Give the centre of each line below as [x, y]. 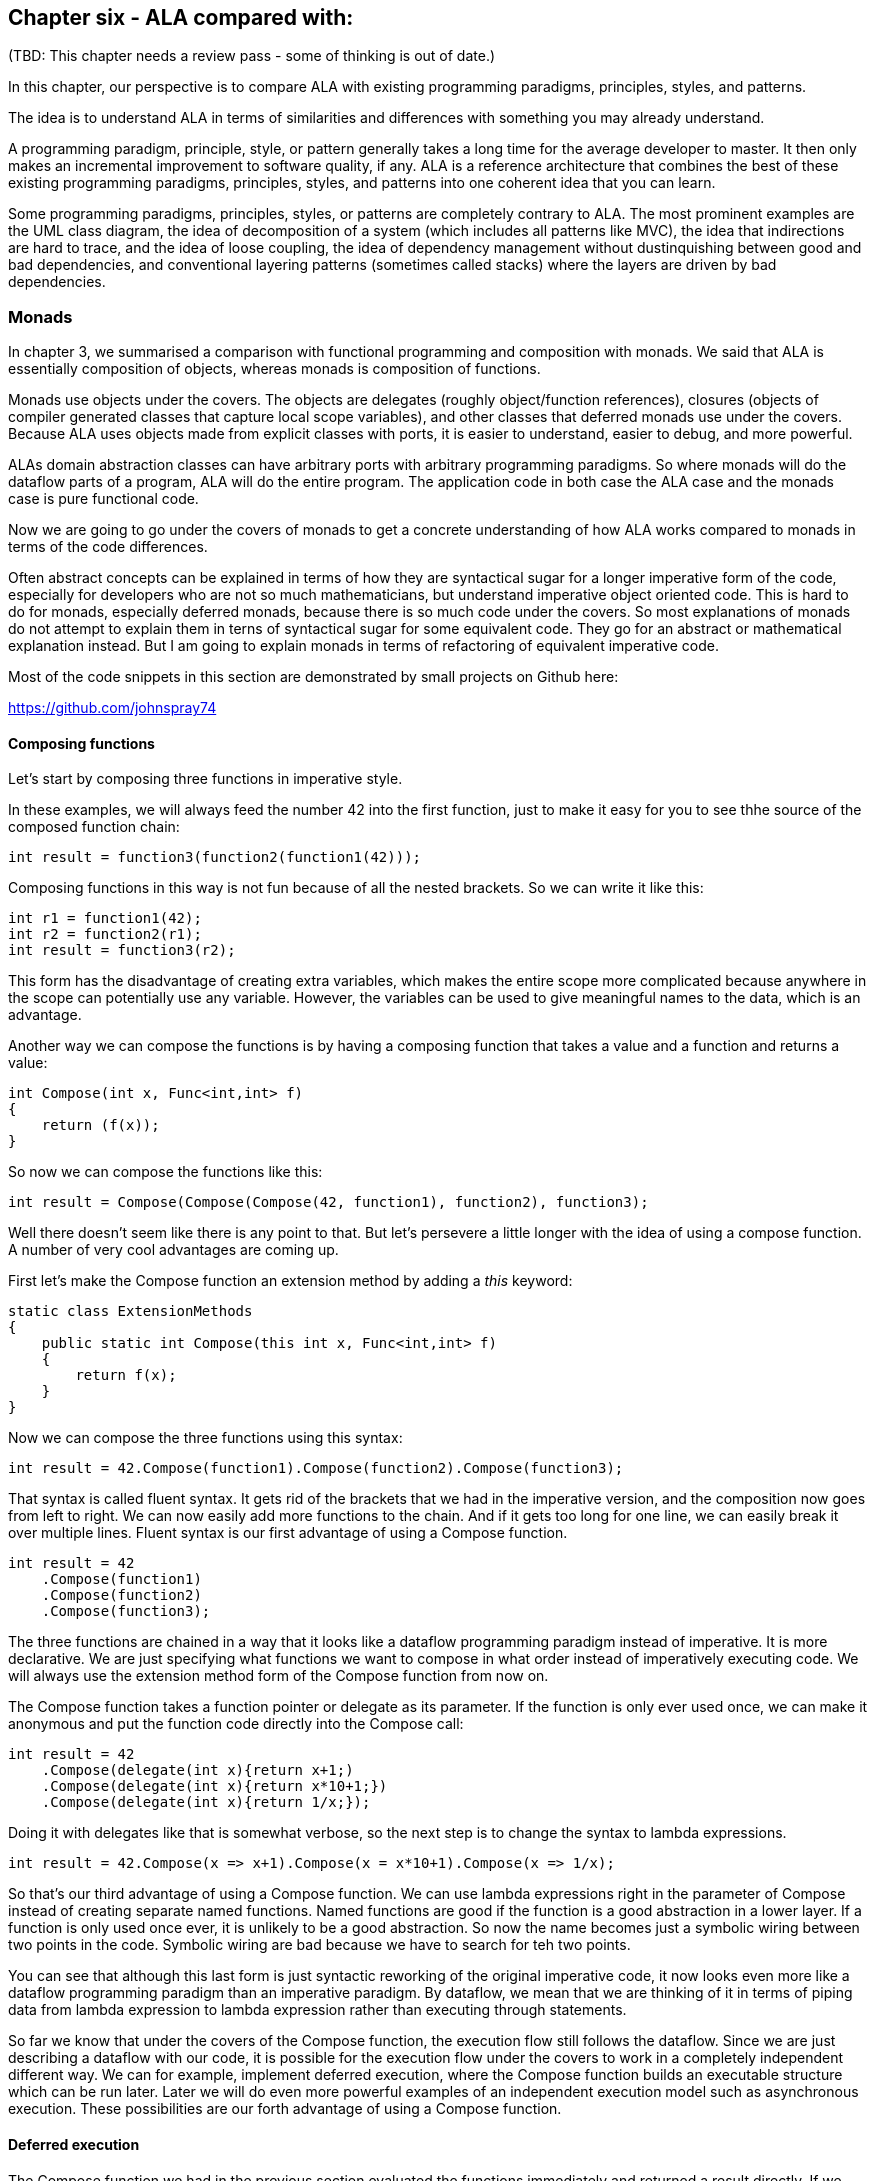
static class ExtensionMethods [130, 1311]
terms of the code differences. [108, 547]
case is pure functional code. [103, 499]
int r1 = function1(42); [105, 918]
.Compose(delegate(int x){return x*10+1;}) [214, 1786]
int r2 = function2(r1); [105, 934]
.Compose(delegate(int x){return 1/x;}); [206, 1802]
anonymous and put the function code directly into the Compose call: [236, 1724]
